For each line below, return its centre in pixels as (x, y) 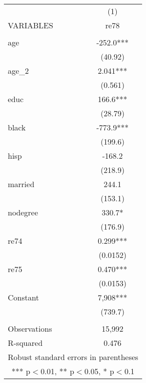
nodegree (23, 212)
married (21, 184)
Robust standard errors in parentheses (73, 357)
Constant (23, 297)
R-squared (25, 343)
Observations (30, 329)
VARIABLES (31, 25)
